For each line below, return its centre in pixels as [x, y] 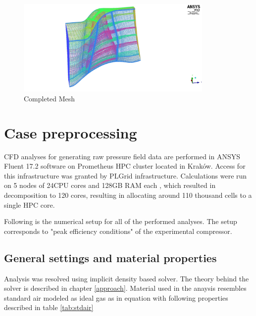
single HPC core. [29, 204]
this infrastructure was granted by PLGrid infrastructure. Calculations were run [126, 175]
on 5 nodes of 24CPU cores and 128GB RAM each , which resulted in [110, 185]
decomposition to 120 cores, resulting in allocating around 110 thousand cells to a [128, 195]
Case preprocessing [71, 132]
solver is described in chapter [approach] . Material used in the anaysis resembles [125, 288]
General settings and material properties [110, 257]
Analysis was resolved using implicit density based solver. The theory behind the [127, 278]
